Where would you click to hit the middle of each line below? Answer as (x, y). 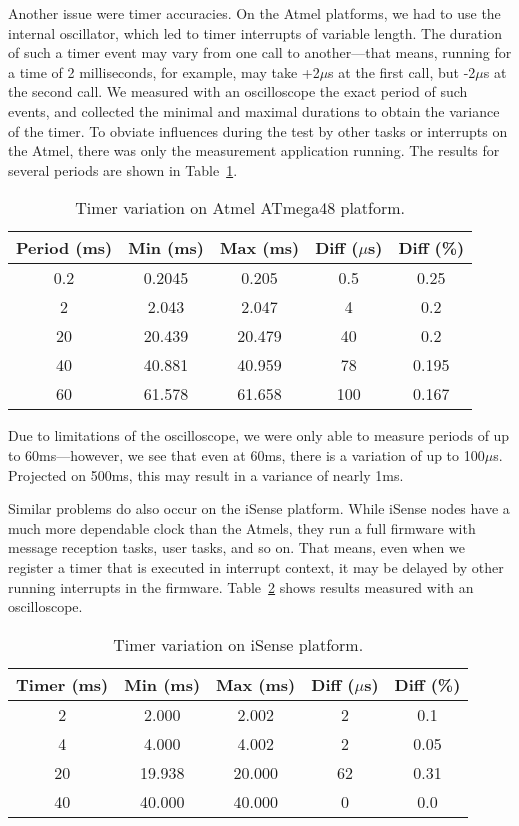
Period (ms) (64, 248)
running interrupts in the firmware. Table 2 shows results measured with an (241, 586)
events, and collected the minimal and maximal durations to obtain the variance (254, 110)
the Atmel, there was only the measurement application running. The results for (254, 150)
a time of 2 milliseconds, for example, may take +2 (164, 71)
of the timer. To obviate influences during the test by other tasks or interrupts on (258, 130)
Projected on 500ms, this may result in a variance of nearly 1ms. (206, 474)
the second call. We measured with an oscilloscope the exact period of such (238, 91)
